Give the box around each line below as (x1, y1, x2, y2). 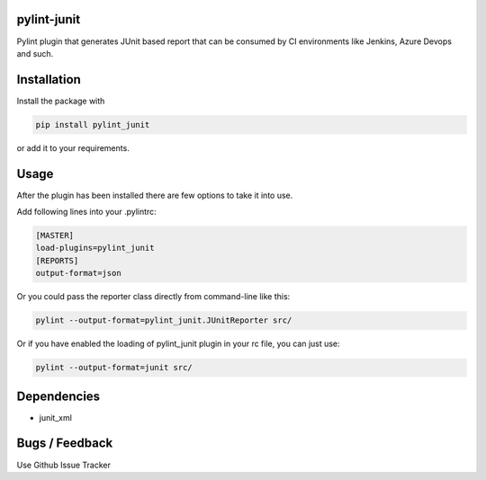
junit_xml (39, 412, 72, 422)
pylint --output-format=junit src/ (35, 362, 193, 373)
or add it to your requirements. (16, 142, 130, 153)
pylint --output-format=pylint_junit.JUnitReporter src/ (35, 316, 292, 325)
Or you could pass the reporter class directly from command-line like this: (16, 291, 291, 302)
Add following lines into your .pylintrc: (16, 207, 157, 218)
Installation (16, 72, 81, 87)
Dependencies (16, 388, 101, 404)
